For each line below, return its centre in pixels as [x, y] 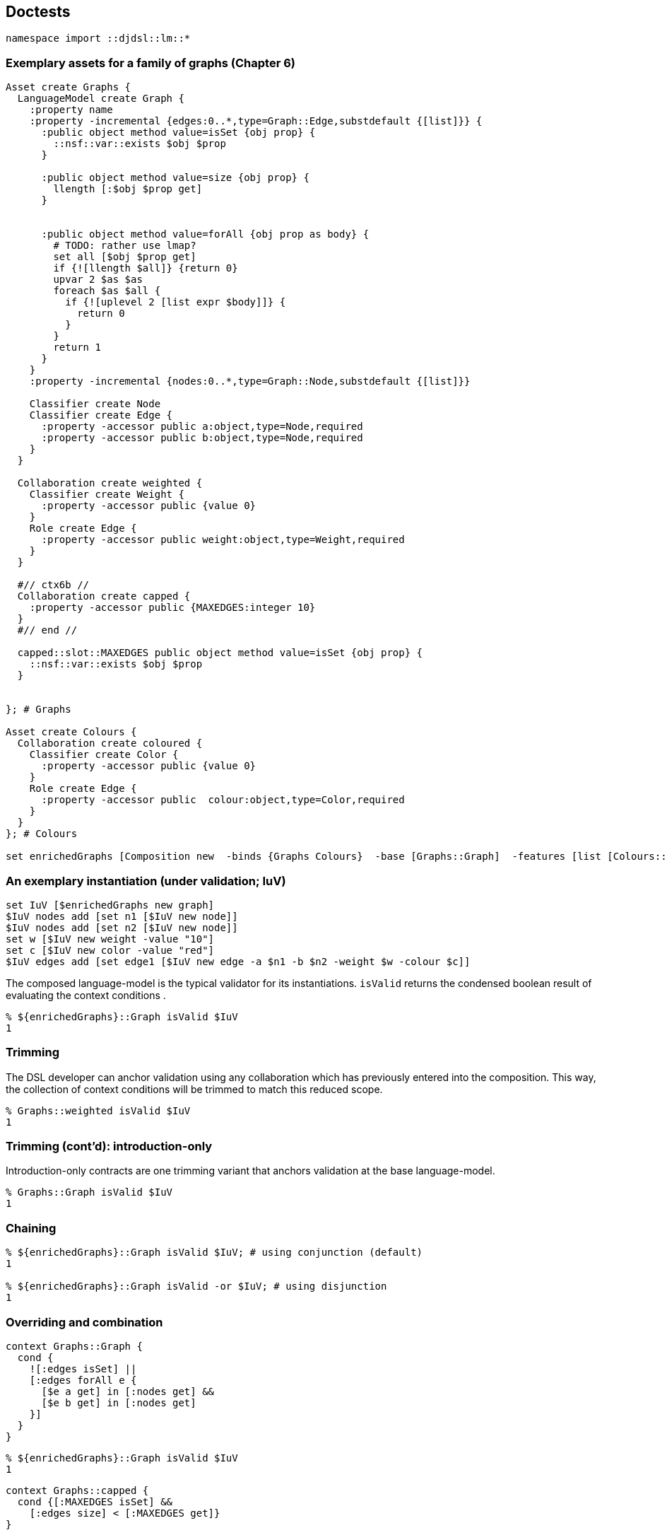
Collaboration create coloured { [110, 743]
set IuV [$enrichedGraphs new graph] [110, 905]
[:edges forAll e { [83, 1380]
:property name [71, 110]
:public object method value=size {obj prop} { [175, 178]
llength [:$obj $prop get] [128, 189]
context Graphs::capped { [77, 1490]
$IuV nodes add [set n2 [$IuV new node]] [122, 927]
